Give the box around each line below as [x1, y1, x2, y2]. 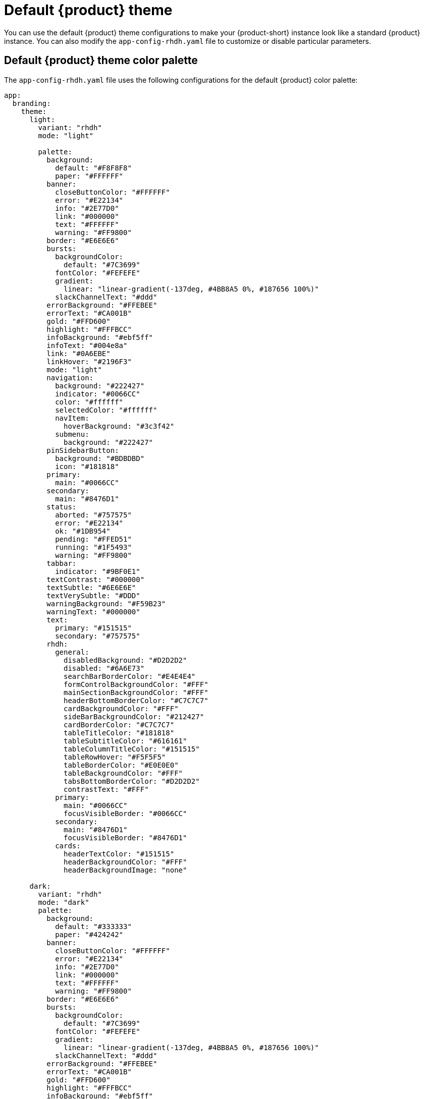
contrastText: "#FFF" [64, 785, 149, 793]
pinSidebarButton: [46, 446, 119, 454]
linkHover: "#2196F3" [46, 357, 132, 366]
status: [46, 502, 77, 511]
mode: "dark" [38, 898, 89, 906]
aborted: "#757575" [55, 510, 132, 519]
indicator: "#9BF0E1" [55, 567, 140, 575]
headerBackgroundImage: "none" [64, 865, 187, 874]
